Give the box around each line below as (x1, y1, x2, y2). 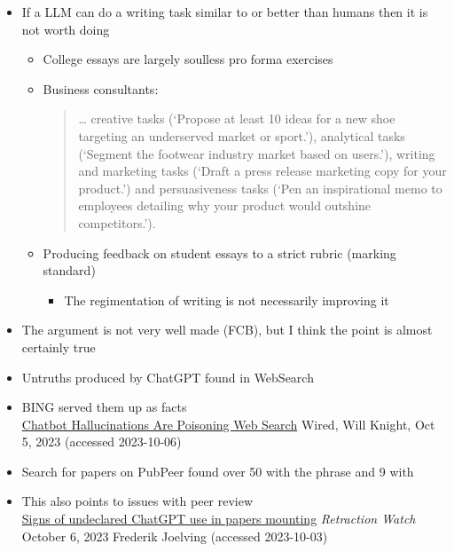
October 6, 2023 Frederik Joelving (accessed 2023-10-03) (21, 526, 328, 545)
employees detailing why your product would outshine (78, 196, 372, 215)
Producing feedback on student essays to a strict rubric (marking (43, 243, 396, 262)
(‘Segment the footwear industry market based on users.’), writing (78, 144, 435, 162)
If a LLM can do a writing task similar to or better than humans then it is (21, 3, 428, 20)
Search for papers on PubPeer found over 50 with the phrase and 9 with (21, 461, 414, 480)
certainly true (21, 337, 96, 356)
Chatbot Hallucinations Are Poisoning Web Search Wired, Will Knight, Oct (21, 414, 435, 433)
